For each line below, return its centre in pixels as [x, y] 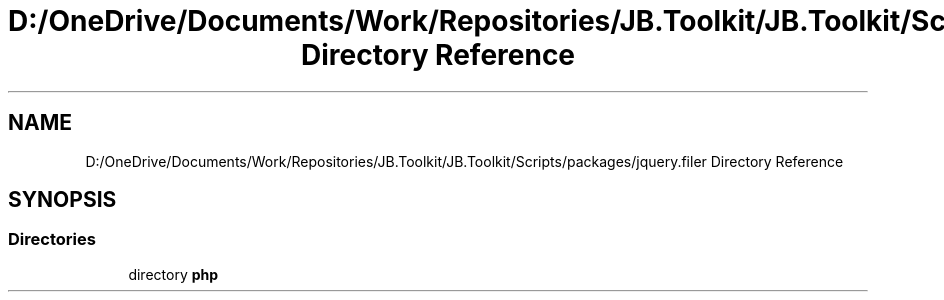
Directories [52, 239]
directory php [173, 274]
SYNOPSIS [62, 200]
